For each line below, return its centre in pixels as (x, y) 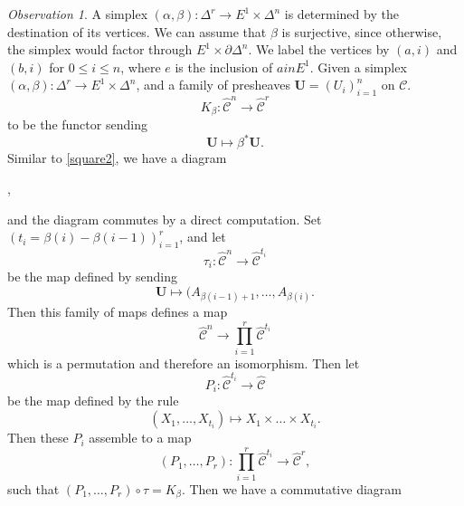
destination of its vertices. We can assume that (137, 31)
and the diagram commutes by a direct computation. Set (165, 219)
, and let (203, 237)
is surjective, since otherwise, (362, 31)
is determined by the (341, 14)
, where (141, 67)
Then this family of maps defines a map (118, 311)
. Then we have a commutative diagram (291, 488)
